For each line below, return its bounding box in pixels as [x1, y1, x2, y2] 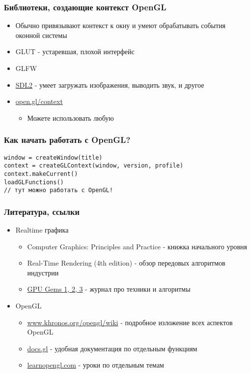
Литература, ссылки [4, 205, 80, 217]
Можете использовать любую [27, 112, 114, 123]
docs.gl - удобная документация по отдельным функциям [27, 343, 197, 353]
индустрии [27, 267, 59, 277]
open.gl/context [15, 96, 63, 106]
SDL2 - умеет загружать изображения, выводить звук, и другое [15, 79, 204, 90]
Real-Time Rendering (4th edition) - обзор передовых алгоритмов [27, 258, 225, 268]
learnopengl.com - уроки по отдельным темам [27, 360, 164, 370]
